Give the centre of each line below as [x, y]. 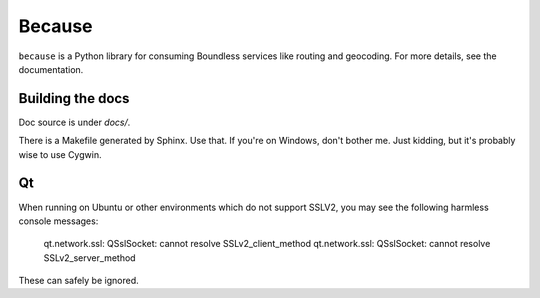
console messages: [58, 221]
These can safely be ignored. [78, 281]
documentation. [51, 69]
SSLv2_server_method [89, 257]
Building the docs [74, 98]
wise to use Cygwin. [60, 154]
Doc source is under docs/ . [74, 122]
